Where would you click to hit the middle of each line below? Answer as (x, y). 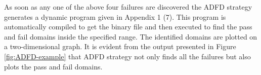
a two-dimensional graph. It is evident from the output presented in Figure (120, 46)
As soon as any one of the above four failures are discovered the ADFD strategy (128, 7)
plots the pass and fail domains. (53, 66)
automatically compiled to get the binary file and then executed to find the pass (128, 27)
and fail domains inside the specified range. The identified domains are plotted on (131, 36)
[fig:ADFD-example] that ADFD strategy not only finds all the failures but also (127, 56)
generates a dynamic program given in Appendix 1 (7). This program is (115, 16)
